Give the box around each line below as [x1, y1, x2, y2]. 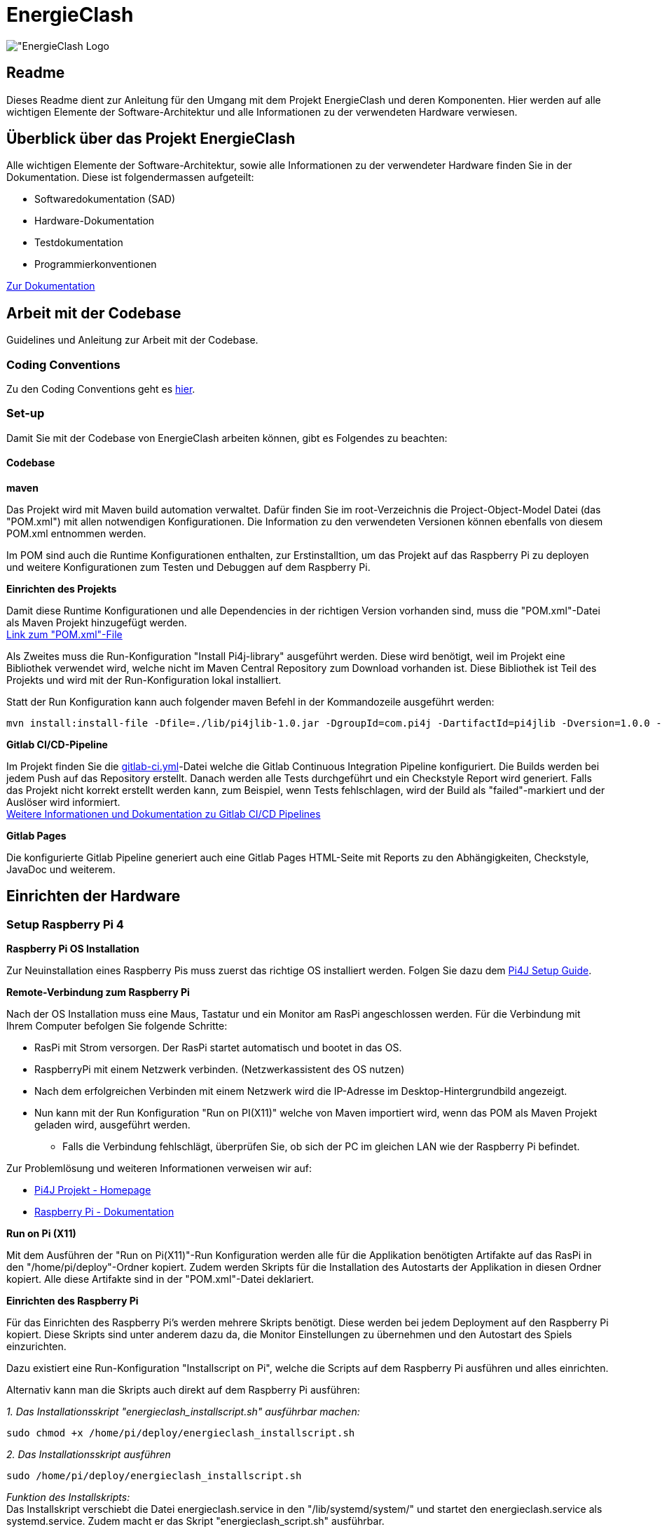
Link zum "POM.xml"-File [6, 628, 123, 640]
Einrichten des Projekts [6, 583, 117, 595]
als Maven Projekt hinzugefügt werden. [6, 617, 187, 628]
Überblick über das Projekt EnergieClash [6, 130, 296, 148]
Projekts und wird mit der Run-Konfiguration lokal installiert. [6, 674, 282, 686]
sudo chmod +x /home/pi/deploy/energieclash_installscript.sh [6, 1427, 355, 1439]
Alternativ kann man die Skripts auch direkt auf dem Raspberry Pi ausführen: [6, 1384, 360, 1396]
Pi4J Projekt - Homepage [34, 1184, 151, 1197]
